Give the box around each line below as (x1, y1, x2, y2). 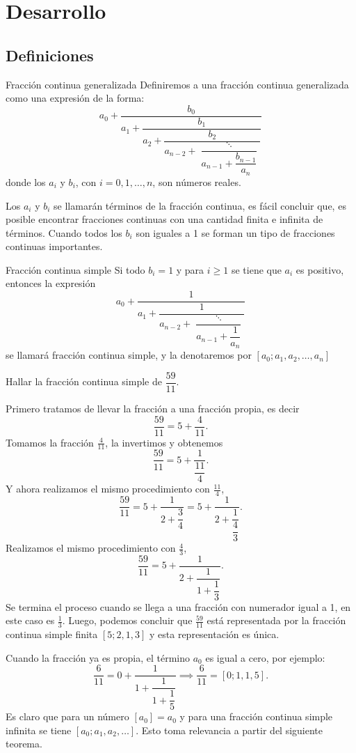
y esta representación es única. (149, 627, 280, 642)
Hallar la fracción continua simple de (6, 374, 162, 389)
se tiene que (231, 262, 282, 277)
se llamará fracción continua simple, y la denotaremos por (6, 348, 252, 362)
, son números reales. (152, 174, 241, 189)
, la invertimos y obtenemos (105, 435, 223, 449)
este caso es (6, 613, 55, 628)
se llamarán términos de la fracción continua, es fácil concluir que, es (54, 198, 346, 212)
